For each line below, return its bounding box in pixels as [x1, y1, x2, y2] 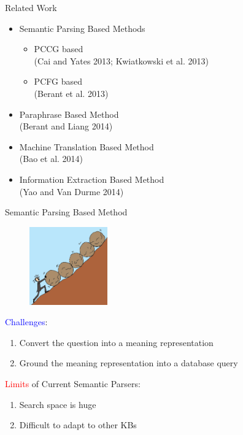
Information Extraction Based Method [19, 172, 164, 185]
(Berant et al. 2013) [34, 87, 109, 99]
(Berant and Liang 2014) [19, 120, 113, 133]
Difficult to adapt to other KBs [19, 418, 137, 431]
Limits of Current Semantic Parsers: [5, 377, 141, 390]
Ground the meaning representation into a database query [19, 356, 238, 369]
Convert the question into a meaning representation [19, 336, 214, 348]
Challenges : [5, 315, 48, 328]
